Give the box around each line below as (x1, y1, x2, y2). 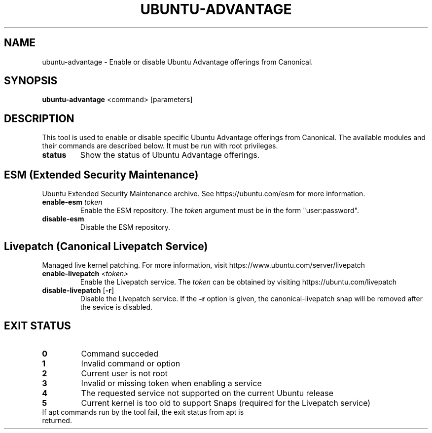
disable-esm (42, 215, 84, 223)
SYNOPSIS (4, 74, 58, 87)
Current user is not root (81, 368, 168, 378)
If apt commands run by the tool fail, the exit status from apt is (42, 407, 244, 416)
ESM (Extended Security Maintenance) (4, 168, 199, 181)
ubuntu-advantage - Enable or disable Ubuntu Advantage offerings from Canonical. (42, 57, 313, 66)
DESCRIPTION (4, 112, 74, 125)
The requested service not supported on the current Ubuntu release (81, 388, 333, 398)
